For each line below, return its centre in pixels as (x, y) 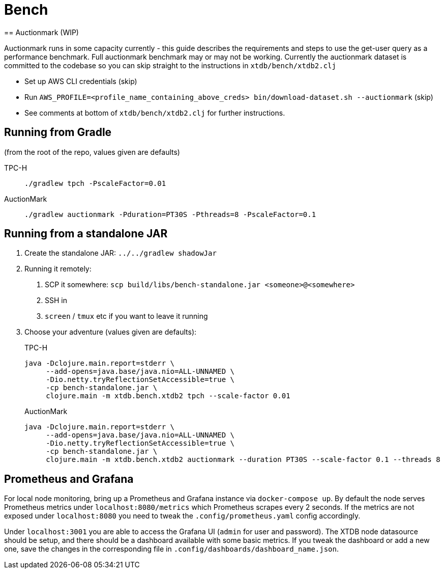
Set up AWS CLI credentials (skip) (81, 81)
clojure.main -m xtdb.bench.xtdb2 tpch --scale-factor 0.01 (168, 396)
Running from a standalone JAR (86, 234)
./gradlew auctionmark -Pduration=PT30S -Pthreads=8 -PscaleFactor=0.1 (170, 214)
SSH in (56, 301)
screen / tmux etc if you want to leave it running (126, 316)
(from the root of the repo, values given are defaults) (92, 152)
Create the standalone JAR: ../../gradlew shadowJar (121, 253)
